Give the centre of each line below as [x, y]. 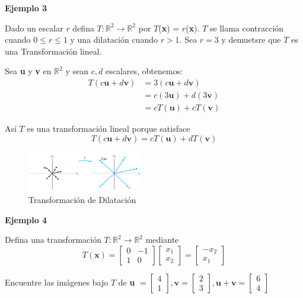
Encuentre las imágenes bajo [57, 282]
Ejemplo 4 [26, 219]
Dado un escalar [34, 28]
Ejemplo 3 [26, 8]
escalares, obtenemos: [144, 71]
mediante [162, 240]
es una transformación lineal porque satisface [109, 129]
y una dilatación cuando [114, 39]
